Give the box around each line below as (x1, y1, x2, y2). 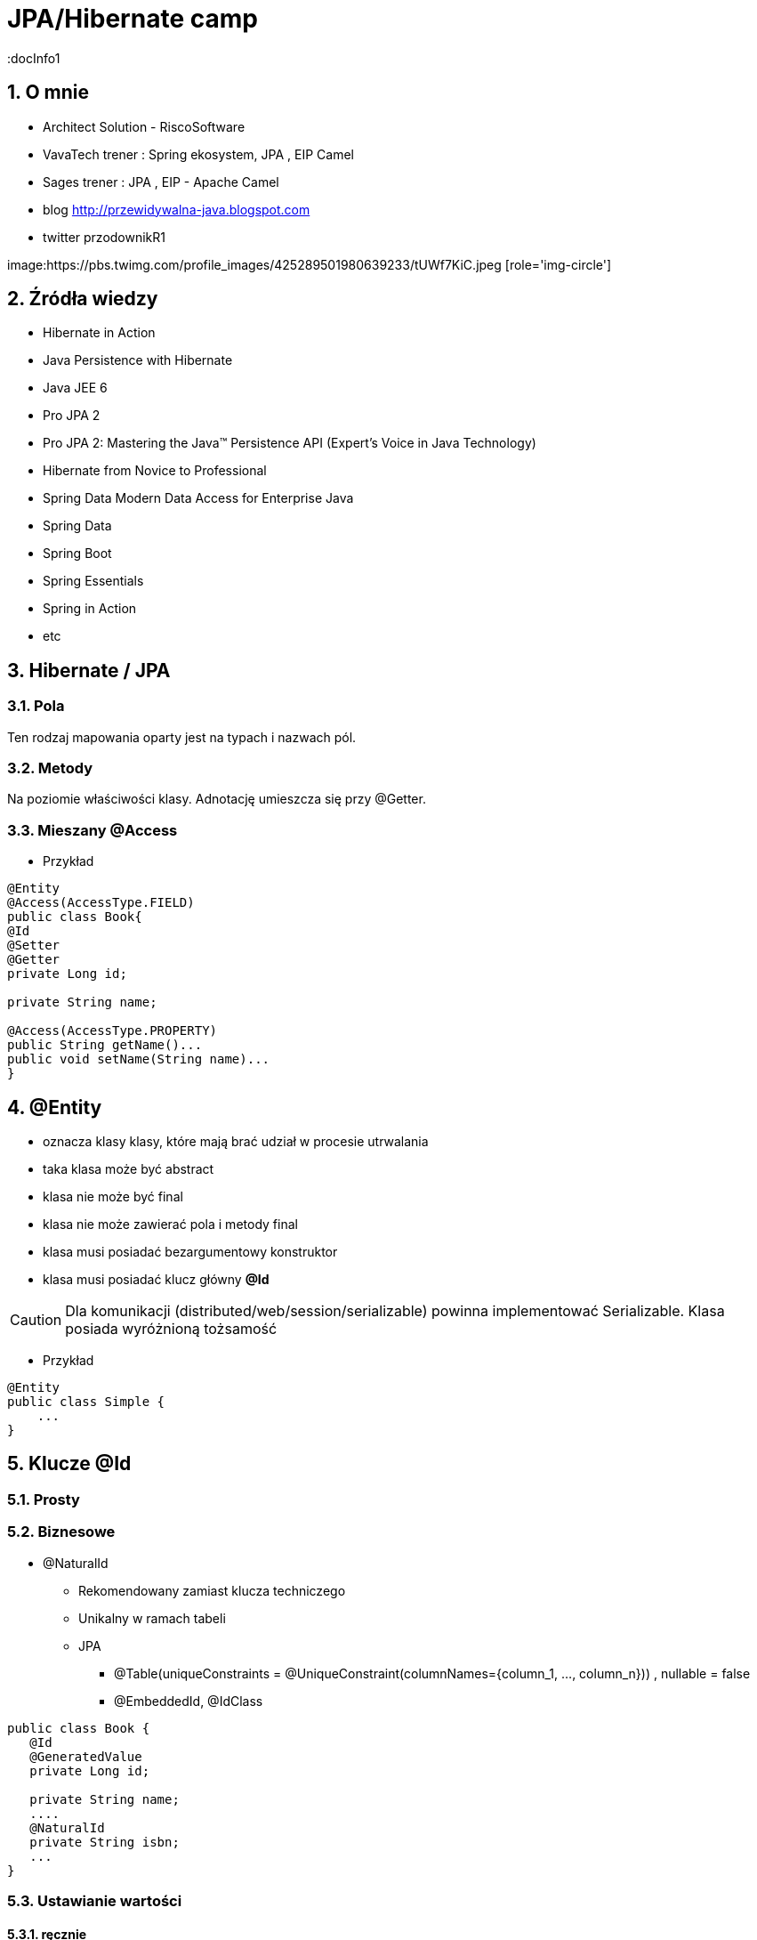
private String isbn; (29, 1834, 180, 1849)
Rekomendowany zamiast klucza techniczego (78, 1582, 346, 1598)
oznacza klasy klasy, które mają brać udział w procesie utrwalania (43, 1134, 429, 1149)
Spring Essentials (43, 573, 144, 589)
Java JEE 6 (43, 380, 108, 396)
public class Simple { (7, 1394, 165, 1409)
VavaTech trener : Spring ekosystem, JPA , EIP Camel (43, 146, 355, 162)
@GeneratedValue (29, 1749, 142, 1764)
